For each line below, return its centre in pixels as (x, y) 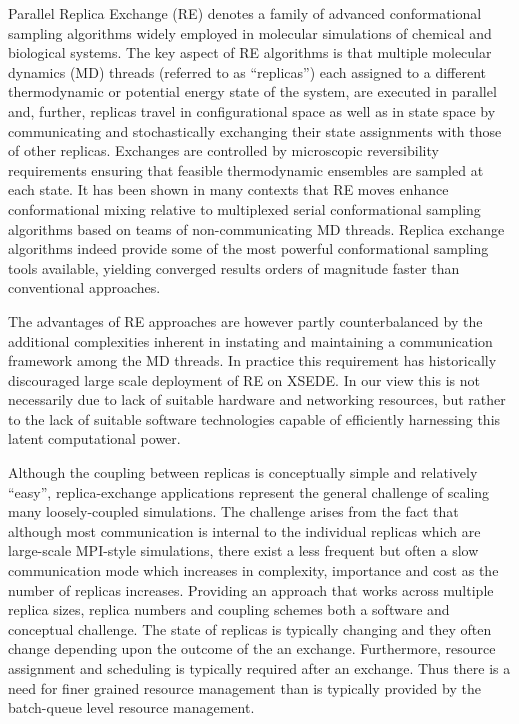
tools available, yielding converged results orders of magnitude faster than (234, 267)
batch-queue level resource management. (131, 707)
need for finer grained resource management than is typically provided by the (244, 687)
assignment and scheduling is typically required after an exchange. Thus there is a (259, 668)
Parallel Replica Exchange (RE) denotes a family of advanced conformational (245, 13)
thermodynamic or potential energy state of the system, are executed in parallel (252, 91)
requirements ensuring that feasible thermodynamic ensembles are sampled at (246, 169)
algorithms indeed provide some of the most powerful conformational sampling (248, 248)
